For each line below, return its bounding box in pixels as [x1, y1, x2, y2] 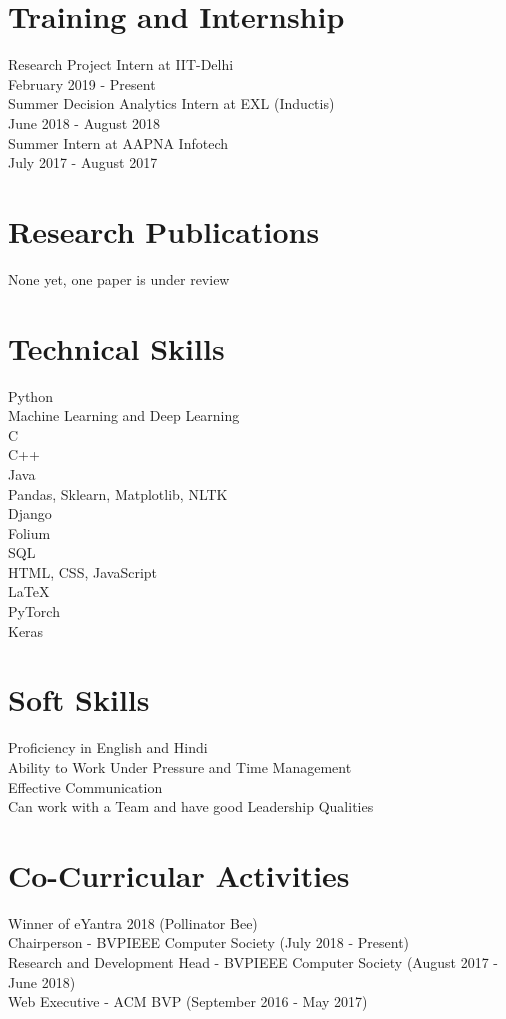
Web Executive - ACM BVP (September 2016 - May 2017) [8, 991, 368, 1012]
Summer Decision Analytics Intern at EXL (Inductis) [8, 93, 335, 114]
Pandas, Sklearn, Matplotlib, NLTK [8, 483, 228, 504]
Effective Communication [8, 776, 163, 797]
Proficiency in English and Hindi [8, 737, 208, 758]
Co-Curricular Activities [8, 854, 350, 895]
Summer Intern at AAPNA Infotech [8, 132, 228, 153]
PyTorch [8, 601, 60, 622]
